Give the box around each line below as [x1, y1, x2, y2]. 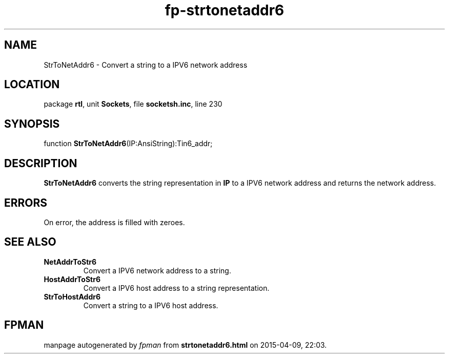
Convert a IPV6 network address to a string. [83, 266, 231, 275]
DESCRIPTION [4, 156, 77, 170]
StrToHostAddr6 [44, 292, 101, 301]
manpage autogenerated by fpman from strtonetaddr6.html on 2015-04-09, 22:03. [44, 340, 327, 349]
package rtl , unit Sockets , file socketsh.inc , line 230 [44, 100, 222, 109]
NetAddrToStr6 [44, 257, 97, 266]
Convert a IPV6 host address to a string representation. [83, 283, 270, 292]
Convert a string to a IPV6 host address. [83, 301, 218, 310]
